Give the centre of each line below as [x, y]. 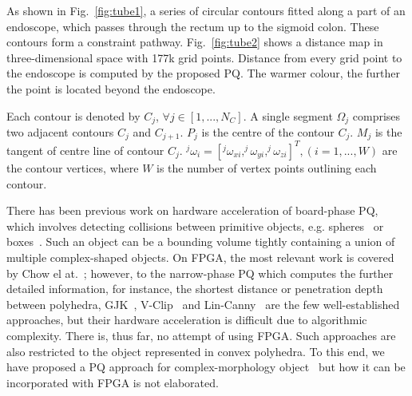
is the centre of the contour [268, 132]
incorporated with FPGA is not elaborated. [113, 382]
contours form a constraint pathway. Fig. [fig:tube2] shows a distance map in [195, 42]
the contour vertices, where [73, 167]
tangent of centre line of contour [85, 150]
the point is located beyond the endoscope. [111, 88]
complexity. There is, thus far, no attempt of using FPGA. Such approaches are [201, 335]
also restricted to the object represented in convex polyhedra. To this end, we [196, 351]
